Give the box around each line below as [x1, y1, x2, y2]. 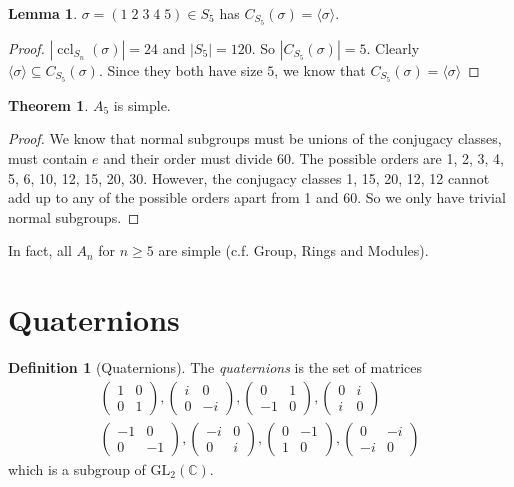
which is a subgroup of [8, 458, 146, 479]
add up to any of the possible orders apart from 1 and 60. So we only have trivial [8, 187, 506, 208]
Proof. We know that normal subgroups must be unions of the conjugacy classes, [8, 128, 502, 149]
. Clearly [366, 37, 420, 58]
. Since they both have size [98, 59, 263, 80]
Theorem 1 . [8, 94, 89, 115]
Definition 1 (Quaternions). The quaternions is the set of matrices [8, 357, 422, 377]
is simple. [113, 94, 171, 115]
